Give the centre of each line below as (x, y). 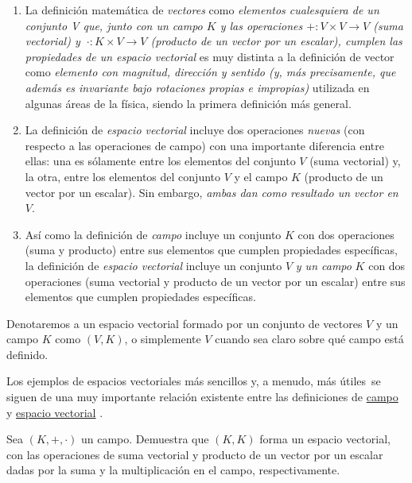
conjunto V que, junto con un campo (114, 25)
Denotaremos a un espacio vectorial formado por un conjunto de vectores (185, 323)
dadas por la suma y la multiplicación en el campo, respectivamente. (173, 470)
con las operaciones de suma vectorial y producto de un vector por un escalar (195, 454)
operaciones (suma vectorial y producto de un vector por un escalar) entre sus (215, 281)
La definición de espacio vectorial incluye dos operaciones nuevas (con (195, 130)
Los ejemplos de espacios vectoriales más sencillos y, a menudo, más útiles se (194, 381)
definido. (27, 354)
